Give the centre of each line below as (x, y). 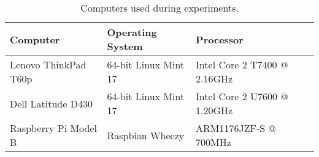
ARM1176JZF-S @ (236, 128)
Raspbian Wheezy (146, 135)
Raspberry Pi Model (53, 128)
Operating (132, 32)
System (125, 46)
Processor (220, 39)
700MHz (213, 142)
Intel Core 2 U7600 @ (242, 96)
